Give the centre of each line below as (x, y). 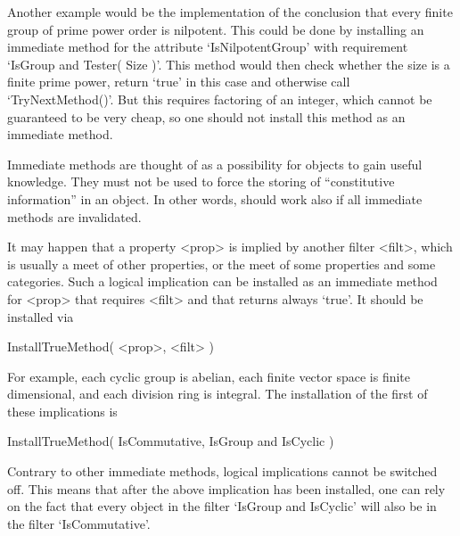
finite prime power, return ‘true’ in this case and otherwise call (179, 82)
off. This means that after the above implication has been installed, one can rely (226, 488)
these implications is (62, 411)
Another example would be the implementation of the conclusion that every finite (230, 12)
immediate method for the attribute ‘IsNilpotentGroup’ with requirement (208, 47)
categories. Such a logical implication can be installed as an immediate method (222, 281)
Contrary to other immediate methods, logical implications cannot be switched (222, 471)
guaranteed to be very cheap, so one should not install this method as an (206, 116)
